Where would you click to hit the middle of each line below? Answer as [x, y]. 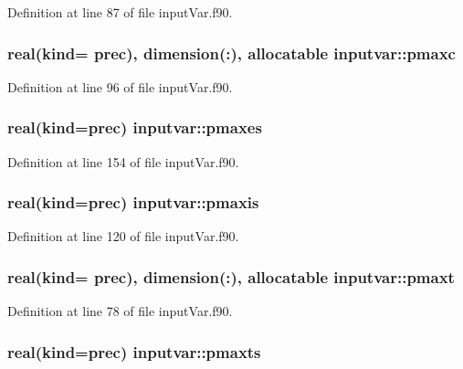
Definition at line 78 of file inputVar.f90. [120, 311]
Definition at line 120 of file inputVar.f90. [123, 236]
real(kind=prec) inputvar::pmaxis [133, 202]
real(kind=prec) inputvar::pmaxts [134, 351]
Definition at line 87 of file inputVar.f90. [120, 12]
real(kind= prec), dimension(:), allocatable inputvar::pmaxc [231, 53]
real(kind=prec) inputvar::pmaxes [135, 127]
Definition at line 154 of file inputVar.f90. [123, 161]
